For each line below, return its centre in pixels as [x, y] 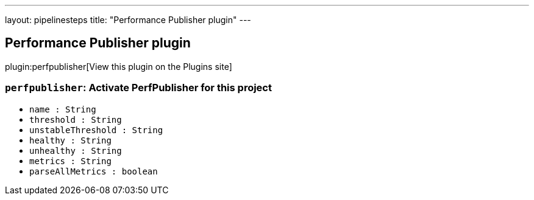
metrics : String [70, 161]
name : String [63, 109]
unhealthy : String [76, 150]
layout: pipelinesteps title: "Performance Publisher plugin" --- [128, 20]
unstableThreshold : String [96, 130]
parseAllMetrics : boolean [94, 171]
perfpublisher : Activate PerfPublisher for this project [138, 88]
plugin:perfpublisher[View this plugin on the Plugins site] [119, 66]
